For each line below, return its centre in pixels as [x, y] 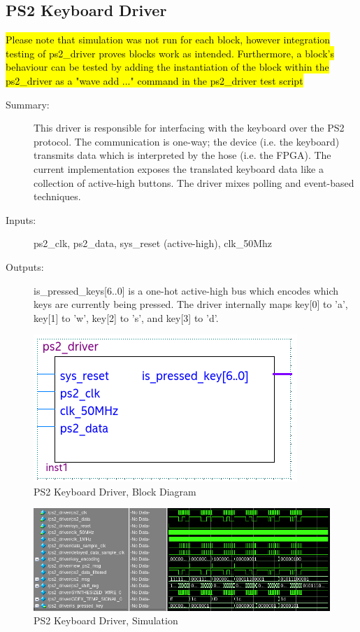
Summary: [28, 104]
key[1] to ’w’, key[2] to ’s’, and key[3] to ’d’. [126, 317]
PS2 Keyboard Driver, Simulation [106, 620]
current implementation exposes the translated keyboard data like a [179, 168]
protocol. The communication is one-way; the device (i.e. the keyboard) [187, 141]
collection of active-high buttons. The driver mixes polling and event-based [194, 182]
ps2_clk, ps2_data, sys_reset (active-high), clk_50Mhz [153, 243]
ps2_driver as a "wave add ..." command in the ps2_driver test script [154, 80]
